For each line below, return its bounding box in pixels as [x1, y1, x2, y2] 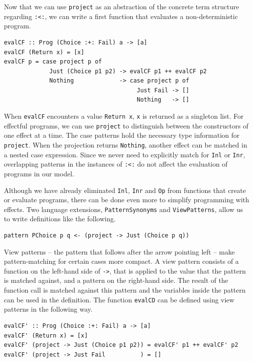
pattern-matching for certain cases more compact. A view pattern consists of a [4, 256, 239, 266]
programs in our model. [4, 168, 74, 178]
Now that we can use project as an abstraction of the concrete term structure [4, 1, 239, 11]
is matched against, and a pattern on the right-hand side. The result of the [4, 275, 228, 285]
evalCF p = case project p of [4, 58, 102, 65]
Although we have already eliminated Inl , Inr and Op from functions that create [4, 185, 246, 195]
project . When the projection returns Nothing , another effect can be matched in [4, 139, 247, 149]
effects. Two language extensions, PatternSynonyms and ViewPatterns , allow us [4, 204, 243, 214]
